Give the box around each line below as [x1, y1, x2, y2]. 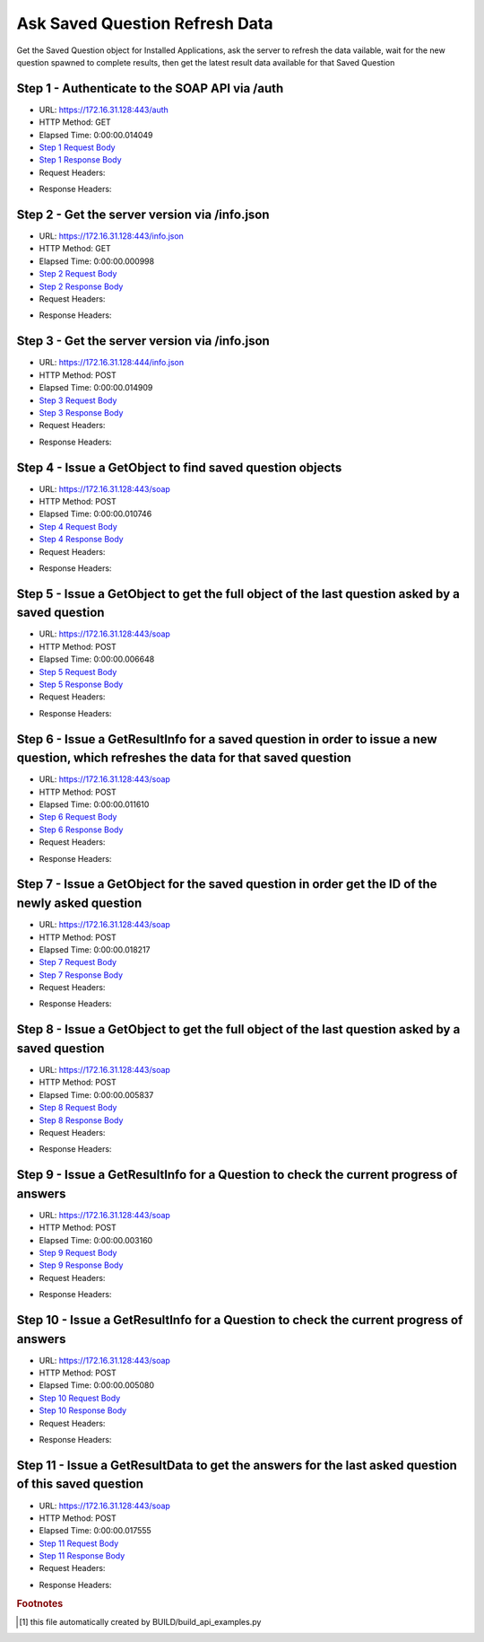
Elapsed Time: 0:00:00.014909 [39, 382, 153, 393]
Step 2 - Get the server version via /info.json [16, 207, 270, 222]
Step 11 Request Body [39, 1538, 119, 1549]
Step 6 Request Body [39, 812, 117, 822]
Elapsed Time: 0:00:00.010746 [39, 508, 152, 520]
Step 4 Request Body [39, 521, 118, 531]
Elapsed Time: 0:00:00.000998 [39, 256, 155, 267]
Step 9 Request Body [39, 1247, 117, 1258]
